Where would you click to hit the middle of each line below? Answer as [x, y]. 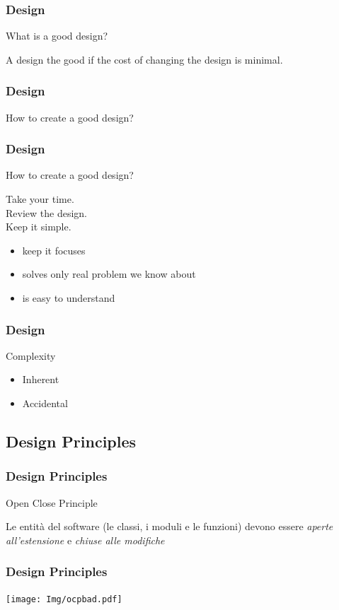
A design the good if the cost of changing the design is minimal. [144, 59]
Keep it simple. [39, 227]
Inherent [41, 379]
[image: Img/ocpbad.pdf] [64, 599]
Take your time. [40, 199]
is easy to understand [69, 298]
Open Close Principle [52, 502]
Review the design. [46, 212]
